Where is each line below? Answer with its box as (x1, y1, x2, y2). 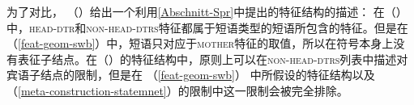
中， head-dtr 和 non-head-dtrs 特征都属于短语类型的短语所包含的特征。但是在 (6, 19, 408, 36)
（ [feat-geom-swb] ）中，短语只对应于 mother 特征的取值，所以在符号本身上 (6, 35, 394, 52)
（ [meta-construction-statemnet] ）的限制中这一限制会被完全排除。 (6, 82, 348, 99)
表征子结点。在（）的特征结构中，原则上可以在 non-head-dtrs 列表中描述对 (17, 50, 408, 67)
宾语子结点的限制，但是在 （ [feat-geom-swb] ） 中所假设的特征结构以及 (6, 66, 375, 83)
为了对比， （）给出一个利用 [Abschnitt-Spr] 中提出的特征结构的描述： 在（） (6, 3, 408, 19)
